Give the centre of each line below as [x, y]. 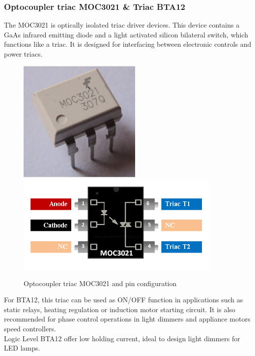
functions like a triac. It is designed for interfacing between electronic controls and [128, 44]
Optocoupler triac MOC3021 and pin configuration [100, 283]
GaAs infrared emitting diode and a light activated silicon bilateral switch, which [126, 34]
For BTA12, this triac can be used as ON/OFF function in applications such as [124, 300]
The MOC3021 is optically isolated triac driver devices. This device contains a [122, 25]
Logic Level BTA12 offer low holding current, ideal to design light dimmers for [122, 338]
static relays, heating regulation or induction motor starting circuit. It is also [120, 309]
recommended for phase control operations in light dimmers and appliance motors [127, 319]
